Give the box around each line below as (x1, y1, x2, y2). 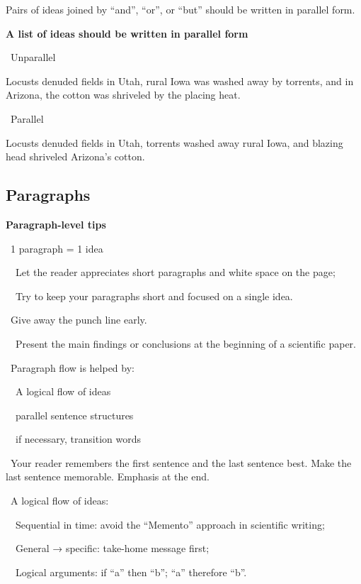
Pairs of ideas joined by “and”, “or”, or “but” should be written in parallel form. (6, 2, 355, 16)
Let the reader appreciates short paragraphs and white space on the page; (15, 265, 336, 280)
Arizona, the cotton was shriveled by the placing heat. (6, 87, 241, 102)
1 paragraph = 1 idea (10, 241, 103, 255)
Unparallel (10, 50, 56, 65)
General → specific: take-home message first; (15, 541, 210, 556)
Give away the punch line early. (10, 312, 147, 327)
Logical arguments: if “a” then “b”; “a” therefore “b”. (15, 564, 247, 579)
